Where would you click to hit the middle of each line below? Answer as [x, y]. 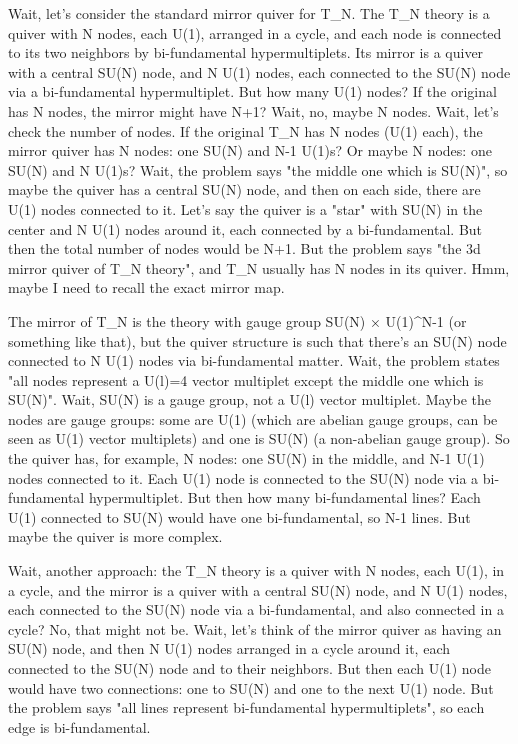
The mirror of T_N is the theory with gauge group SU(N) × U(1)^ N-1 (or [237, 320]
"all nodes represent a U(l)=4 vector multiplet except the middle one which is [246, 379]
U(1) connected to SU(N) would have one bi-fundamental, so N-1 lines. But [239, 516]
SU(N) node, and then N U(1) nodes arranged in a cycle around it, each [229, 648]
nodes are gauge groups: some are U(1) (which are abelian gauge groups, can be [253, 418]
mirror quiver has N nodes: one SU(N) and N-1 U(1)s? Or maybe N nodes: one [250, 150]
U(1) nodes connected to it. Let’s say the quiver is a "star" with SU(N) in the [245, 208]
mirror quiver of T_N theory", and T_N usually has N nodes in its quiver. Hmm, [259, 267]
